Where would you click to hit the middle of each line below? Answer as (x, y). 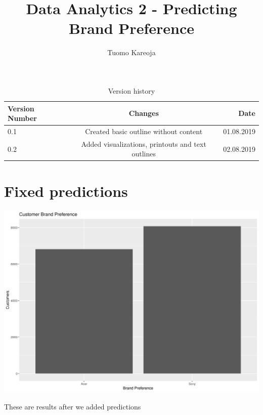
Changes (144, 113)
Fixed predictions (66, 191)
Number (22, 118)
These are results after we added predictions (73, 406)
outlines (144, 154)
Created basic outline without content (144, 131)
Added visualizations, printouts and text (144, 143)
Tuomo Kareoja (131, 52)
